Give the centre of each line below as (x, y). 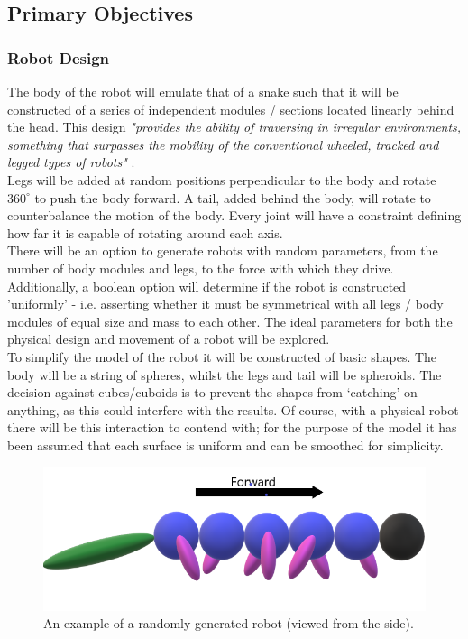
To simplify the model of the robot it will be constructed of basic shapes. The (222, 356)
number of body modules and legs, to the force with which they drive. (201, 268)
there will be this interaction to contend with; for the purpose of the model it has (232, 427)
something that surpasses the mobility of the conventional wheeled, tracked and (223, 144)
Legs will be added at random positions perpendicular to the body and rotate (222, 179)
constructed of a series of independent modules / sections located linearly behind (231, 109)
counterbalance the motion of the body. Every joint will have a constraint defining (234, 215)
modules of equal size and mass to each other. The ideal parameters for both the (230, 321)
